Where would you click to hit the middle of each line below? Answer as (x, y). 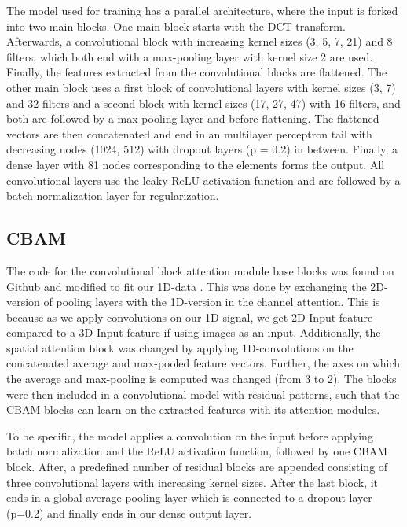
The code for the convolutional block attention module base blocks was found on (200, 270)
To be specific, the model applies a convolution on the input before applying (190, 435)
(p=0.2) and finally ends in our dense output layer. (129, 512)
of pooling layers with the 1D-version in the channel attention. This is (212, 302)
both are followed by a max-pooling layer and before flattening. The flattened (193, 118)
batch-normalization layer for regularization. (113, 195)
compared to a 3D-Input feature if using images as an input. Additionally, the (194, 332)
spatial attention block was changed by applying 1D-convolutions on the (180, 347)
